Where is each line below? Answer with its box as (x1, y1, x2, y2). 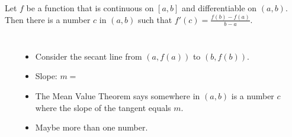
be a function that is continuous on (26, 2, 154, 14)
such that (137, 13, 172, 25)
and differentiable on (182, 2, 257, 14)
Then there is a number (5, 13, 91, 25)
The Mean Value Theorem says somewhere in (35, 89, 200, 102)
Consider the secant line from (35, 50, 142, 62)
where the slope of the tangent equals (35, 101, 171, 113)
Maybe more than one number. (35, 121, 148, 133)
